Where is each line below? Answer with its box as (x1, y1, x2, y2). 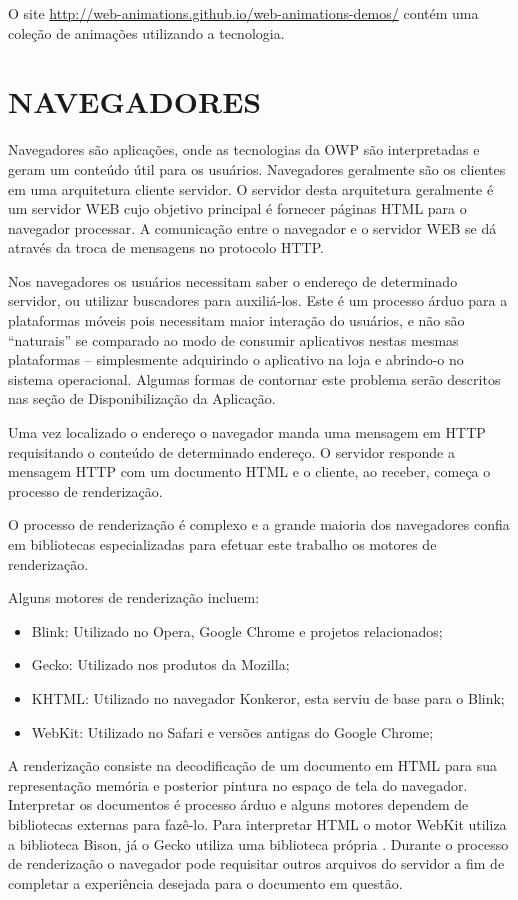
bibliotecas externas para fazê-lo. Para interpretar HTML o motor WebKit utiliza (8, 813, 507, 834)
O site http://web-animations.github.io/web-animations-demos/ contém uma (8, 3, 479, 23)
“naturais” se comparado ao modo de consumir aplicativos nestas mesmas (8, 329, 459, 350)
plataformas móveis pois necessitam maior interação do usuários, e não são (8, 310, 465, 331)
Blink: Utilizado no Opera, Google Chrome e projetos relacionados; (31, 620, 443, 641)
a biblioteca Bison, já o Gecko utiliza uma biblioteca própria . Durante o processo (8, 833, 509, 854)
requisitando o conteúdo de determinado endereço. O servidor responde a (8, 441, 455, 462)
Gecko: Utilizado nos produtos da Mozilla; (31, 654, 290, 675)
